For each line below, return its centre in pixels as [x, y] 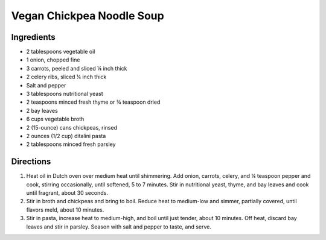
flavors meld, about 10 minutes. [65, 210]
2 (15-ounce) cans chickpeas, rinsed [72, 127]
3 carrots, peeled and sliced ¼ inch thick [77, 68]
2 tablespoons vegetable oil [61, 52]
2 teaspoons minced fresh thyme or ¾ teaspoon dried [93, 102]
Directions [31, 162]
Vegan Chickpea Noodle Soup [88, 16]
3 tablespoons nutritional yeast [65, 94]
